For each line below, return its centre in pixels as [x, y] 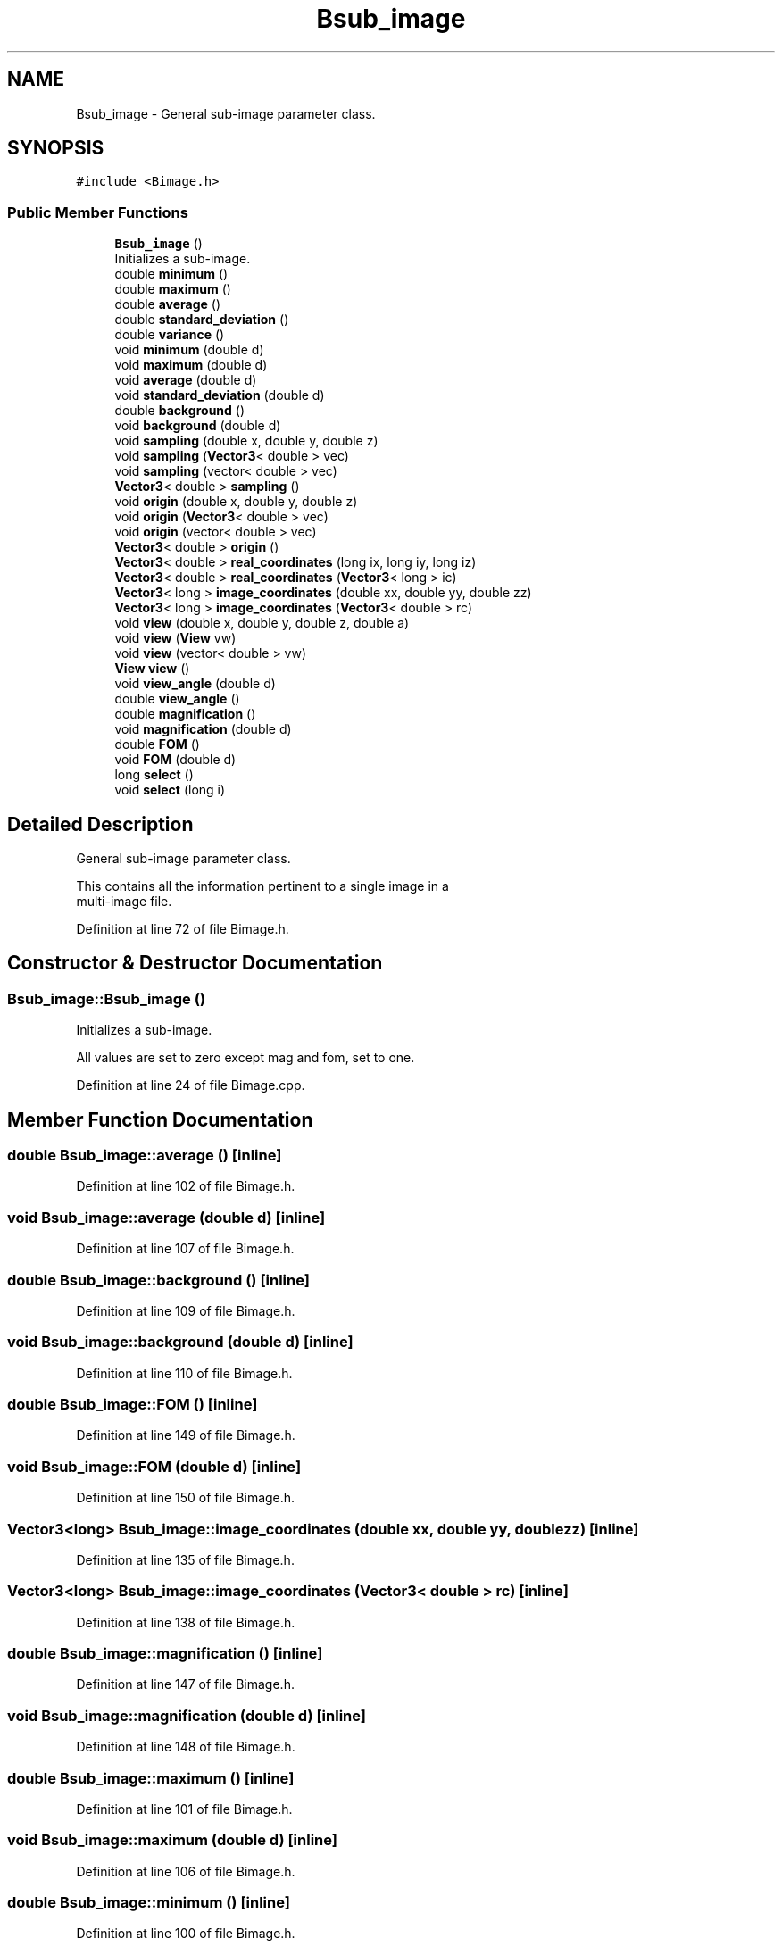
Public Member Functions [98, 212]
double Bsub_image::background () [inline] [158, 1280]
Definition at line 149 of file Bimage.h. [186, 1435]
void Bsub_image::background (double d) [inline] [180, 1342]
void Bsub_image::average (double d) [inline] [166, 1217]
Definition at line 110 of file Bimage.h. [184, 1373]
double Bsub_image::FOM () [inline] [133, 1405]
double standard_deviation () [202, 320]
